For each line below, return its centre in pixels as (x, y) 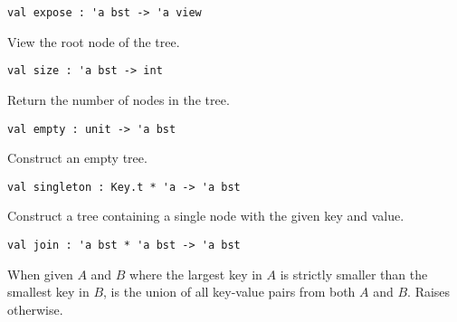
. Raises (429, 292)
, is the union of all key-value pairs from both (229, 292)
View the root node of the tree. (94, 41)
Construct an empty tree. (77, 158)
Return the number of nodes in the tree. (119, 99)
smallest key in (48, 292)
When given (40, 274)
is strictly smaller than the (354, 274)
